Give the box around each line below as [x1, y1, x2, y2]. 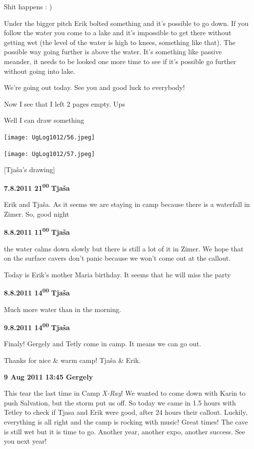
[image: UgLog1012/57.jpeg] [4, 150, 95, 157]
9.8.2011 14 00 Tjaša [4, 321, 70, 332]
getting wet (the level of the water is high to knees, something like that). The [4, 37, 235, 47]
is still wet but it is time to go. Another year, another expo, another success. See [4, 426, 245, 436]
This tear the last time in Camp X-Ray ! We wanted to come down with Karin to [4, 388, 246, 398]
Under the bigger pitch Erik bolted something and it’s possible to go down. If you [4, 18, 249, 28]
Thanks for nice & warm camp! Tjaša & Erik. [4, 355, 141, 365]
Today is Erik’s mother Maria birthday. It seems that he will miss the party [4, 269, 231, 279]
